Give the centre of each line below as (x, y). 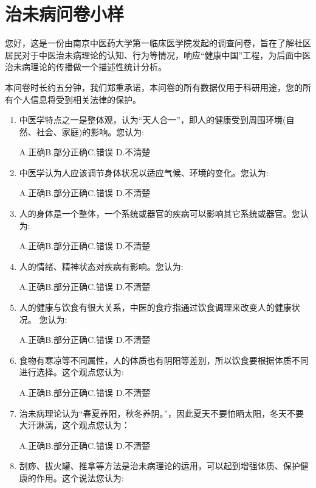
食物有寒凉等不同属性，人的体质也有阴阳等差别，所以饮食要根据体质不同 (164, 360)
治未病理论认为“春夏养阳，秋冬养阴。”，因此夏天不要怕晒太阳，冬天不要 (162, 413)
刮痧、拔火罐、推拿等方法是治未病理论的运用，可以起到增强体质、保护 (160, 466)
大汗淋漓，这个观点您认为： (74, 425)
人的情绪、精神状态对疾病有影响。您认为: (101, 266)
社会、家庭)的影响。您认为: (90, 131)
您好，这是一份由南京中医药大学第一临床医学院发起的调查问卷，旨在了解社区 (158, 43)
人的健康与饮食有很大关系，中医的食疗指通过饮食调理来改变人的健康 (155, 307)
